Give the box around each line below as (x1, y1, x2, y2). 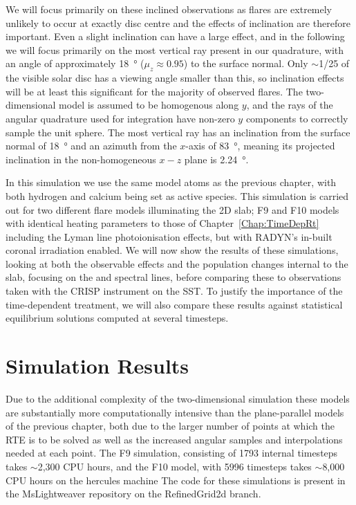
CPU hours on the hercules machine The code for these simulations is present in (6, 472, 346, 487)
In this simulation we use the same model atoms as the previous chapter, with (6, 175, 337, 190)
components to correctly (245, 111, 348, 125)
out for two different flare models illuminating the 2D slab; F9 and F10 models (6, 202, 339, 217)
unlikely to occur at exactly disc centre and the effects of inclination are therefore (6, 15, 350, 30)
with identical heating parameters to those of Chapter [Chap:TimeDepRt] (6, 216, 319, 230)
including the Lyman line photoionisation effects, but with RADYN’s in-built (6, 229, 332, 244)
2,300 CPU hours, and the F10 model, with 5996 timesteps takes (37, 459, 312, 473)
